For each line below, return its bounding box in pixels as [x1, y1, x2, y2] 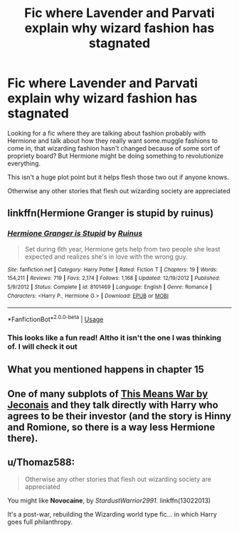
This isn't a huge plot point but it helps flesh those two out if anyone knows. [7, 173, 230, 181]
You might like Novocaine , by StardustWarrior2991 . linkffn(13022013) [7, 496, 211, 505]
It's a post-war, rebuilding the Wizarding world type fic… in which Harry [7, 510, 217, 519]
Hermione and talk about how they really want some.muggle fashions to [7, 136, 218, 145]
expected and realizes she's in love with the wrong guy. [24, 252, 188, 261]
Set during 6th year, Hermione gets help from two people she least [24, 244, 221, 253]
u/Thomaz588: [7, 456, 75, 468]
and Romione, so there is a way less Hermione [7, 421, 216, 433]
